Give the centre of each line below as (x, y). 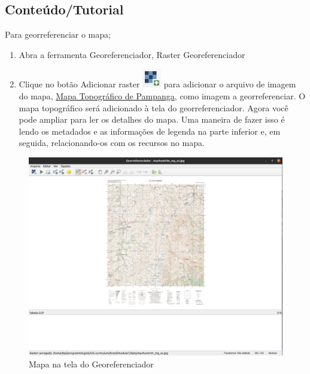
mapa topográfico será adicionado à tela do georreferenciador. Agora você (154, 107)
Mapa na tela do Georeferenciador (91, 364)
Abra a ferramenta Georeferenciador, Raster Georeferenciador (132, 54)
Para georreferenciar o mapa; (58, 34)
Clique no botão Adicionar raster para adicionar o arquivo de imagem (157, 84)
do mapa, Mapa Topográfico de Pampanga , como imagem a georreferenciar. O (162, 95)
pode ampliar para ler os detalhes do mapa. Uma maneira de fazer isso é (152, 119)
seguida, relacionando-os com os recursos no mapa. (112, 143)
